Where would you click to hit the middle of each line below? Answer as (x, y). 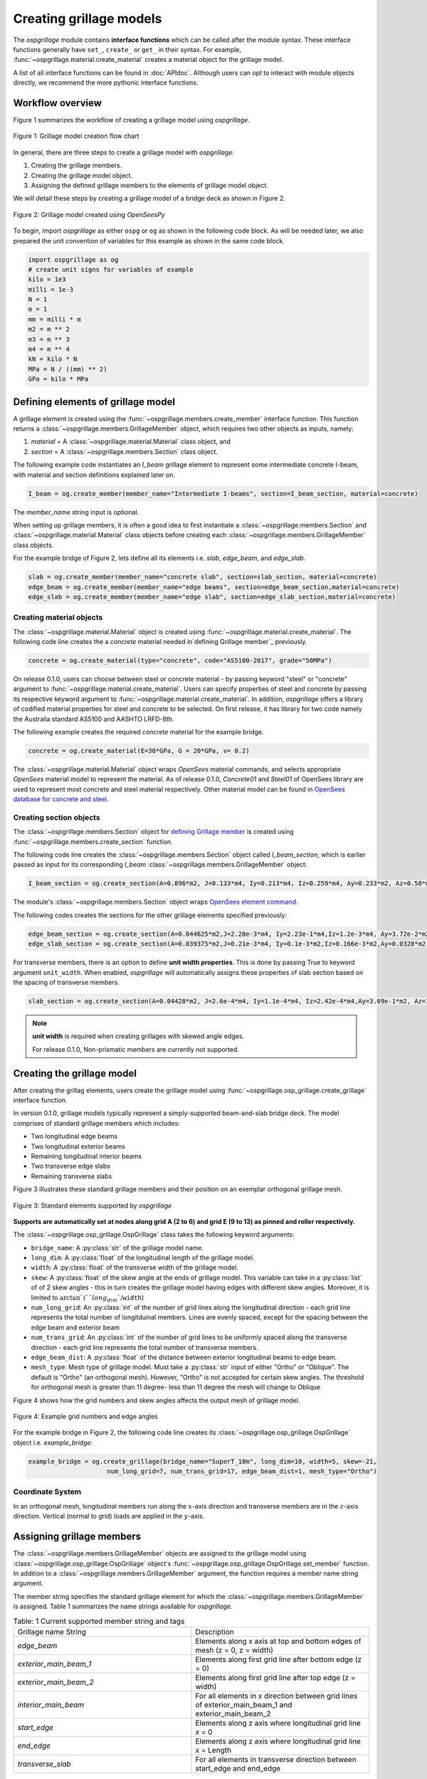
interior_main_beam (51, 1704)
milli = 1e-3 (51, 289)
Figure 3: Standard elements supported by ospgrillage (93, 1205)
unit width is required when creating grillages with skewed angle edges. (138, 1036)
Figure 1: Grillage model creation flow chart (76, 136)
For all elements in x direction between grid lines (276, 1696)
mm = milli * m (54, 319)
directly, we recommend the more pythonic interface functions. (106, 83)
